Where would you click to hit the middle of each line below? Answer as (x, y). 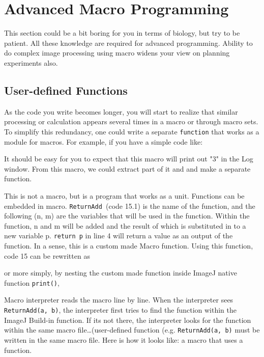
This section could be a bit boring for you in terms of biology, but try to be (122, 33)
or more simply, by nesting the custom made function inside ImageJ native (121, 273)
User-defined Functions (66, 90)
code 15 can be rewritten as (47, 255)
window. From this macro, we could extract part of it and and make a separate (127, 168)
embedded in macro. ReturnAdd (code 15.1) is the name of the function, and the (130, 205)
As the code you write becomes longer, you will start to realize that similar (121, 111)
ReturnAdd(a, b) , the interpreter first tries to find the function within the (120, 310)
